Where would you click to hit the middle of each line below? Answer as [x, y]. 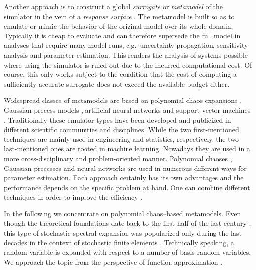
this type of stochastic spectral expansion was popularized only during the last [123, 233]
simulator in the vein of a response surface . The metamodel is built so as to [119, 16]
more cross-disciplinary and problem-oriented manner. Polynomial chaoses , [118, 158]
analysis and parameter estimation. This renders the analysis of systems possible [126, 54]
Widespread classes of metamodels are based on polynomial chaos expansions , [123, 100]
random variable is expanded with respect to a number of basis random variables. [128, 252]
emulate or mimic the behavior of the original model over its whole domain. [119, 26]
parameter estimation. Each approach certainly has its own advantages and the [124, 178]
